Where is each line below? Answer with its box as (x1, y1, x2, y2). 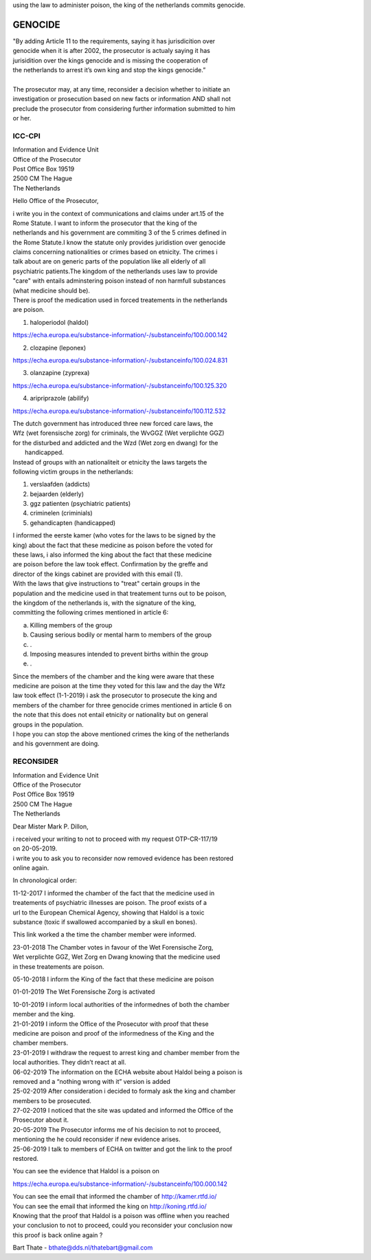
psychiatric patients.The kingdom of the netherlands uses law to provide (12, 267, 218, 275)
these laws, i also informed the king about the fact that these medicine (12, 551, 212, 559)
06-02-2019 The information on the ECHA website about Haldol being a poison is (12, 1067, 243, 1076)
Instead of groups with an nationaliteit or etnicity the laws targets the (12, 458, 207, 466)
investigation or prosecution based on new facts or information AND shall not (12, 95, 232, 103)
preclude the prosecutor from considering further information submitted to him (12, 104, 236, 113)
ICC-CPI (12, 131, 41, 140)
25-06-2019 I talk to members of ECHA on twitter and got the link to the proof (12, 1144, 233, 1153)
